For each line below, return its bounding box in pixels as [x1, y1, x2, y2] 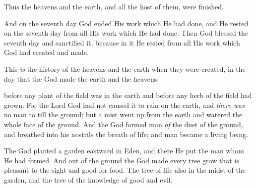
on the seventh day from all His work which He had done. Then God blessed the [4, 28, 249, 38]
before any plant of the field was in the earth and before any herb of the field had [4, 90, 252, 100]
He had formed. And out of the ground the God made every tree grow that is [4, 155, 239, 165]
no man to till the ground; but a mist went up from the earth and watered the [4, 109, 243, 120]
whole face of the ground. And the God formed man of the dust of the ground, [4, 119, 243, 129]
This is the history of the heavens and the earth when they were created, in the [4, 63, 246, 74]
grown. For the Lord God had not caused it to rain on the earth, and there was [4, 99, 245, 110]
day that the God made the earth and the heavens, [4, 73, 159, 84]
